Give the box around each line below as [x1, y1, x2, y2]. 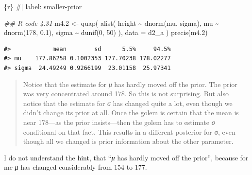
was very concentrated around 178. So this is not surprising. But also [23, 88, 229, 99]
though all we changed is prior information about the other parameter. [23, 136, 234, 146]
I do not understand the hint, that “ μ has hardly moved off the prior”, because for [4, 152, 249, 162]
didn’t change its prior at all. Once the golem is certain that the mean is [23, 107, 239, 118]
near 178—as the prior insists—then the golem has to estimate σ [23, 117, 215, 127]
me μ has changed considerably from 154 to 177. [4, 162, 147, 172]
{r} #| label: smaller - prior [4, 1, 82, 11]
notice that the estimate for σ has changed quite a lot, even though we [23, 98, 233, 108]
